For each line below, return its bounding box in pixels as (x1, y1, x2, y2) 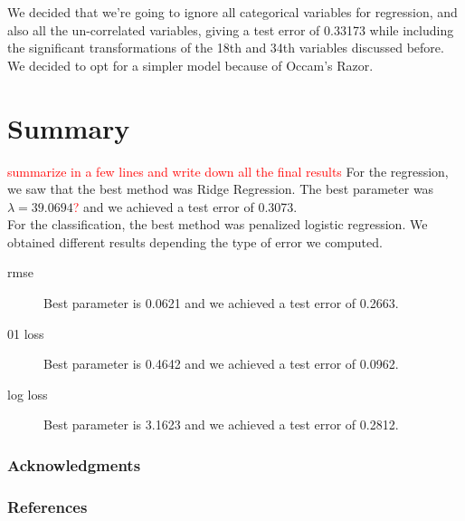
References (7, 495, 88, 517)
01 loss (7, 323, 44, 343)
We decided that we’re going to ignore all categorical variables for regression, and (7, 3, 458, 21)
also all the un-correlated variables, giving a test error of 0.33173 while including (7, 20, 454, 39)
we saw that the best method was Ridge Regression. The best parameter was (7, 179, 434, 198)
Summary (7, 109, 130, 146)
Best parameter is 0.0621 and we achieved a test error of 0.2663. (43, 294, 399, 313)
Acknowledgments (7, 453, 141, 476)
